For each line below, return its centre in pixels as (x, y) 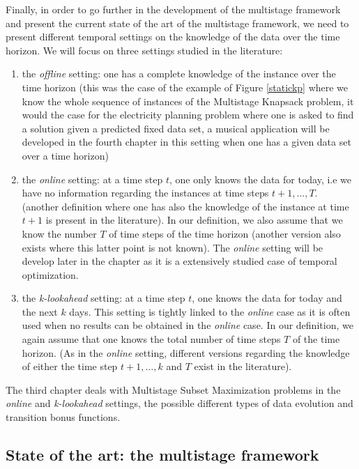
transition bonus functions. (63, 417)
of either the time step (70, 366)
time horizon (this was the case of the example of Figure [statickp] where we (185, 87)
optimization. (50, 274)
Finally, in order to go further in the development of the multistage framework (173, 9)
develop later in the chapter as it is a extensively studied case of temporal (179, 261)
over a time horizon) (65, 155)
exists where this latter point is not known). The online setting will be (173, 247)
